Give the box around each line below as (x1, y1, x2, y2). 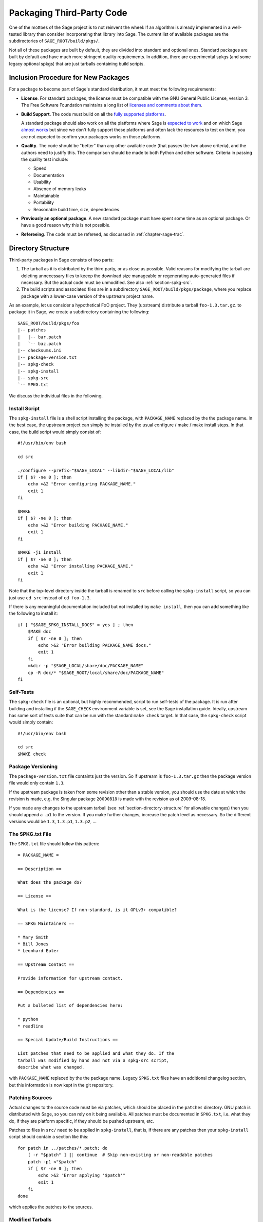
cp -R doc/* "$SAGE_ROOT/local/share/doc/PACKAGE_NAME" (27, 670, 164, 676)
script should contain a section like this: (9, 1134, 89, 1140)
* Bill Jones (18, 941, 49, 947)
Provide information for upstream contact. (18, 975, 123, 981)
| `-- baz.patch (18, 341, 62, 347)
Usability (33, 179, 51, 185)
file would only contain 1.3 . (9, 780, 65, 786)
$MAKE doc (27, 629, 51, 634)
